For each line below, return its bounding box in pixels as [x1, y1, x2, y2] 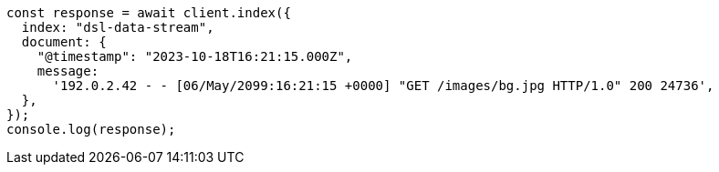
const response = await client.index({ [6, 5, 291, 20]
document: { [21, 35, 107, 49]
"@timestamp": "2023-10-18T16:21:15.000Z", [36, 49, 353, 64]
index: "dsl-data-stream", [21, 20, 214, 35]
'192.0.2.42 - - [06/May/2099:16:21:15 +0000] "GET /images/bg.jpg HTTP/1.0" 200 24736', [52, 78, 714, 93]
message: [36, 64, 99, 78]
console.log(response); [6, 122, 176, 137]
